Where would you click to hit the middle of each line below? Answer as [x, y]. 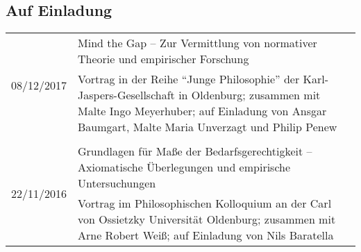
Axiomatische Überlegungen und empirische [184, 167]
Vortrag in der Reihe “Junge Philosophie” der [189, 79]
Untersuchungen [117, 183]
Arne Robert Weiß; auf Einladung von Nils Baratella [206, 235]
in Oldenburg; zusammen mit [250, 95]
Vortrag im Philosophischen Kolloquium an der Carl [205, 203]
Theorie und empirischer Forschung [163, 59]
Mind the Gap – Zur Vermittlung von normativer [198, 43]
